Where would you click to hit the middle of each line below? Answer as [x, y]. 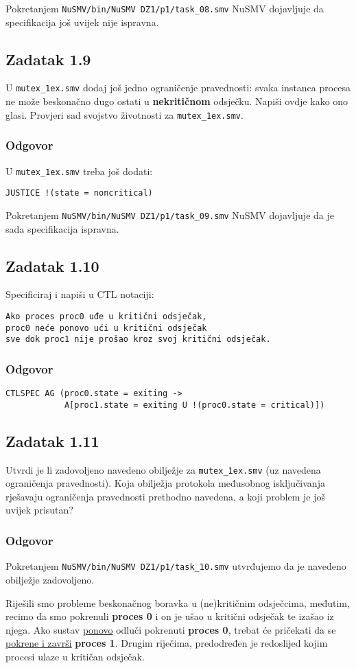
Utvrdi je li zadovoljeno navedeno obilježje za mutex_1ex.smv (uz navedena [163, 469]
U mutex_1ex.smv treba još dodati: [79, 171]
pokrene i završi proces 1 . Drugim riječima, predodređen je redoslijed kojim [167, 643]
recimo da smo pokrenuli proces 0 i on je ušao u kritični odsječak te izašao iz [170, 616]
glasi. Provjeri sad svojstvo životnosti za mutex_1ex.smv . [124, 114]
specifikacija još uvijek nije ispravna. [82, 22]
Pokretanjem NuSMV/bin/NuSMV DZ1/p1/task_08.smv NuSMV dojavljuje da [165, 8]
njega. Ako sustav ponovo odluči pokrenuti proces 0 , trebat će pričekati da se [171, 629]
